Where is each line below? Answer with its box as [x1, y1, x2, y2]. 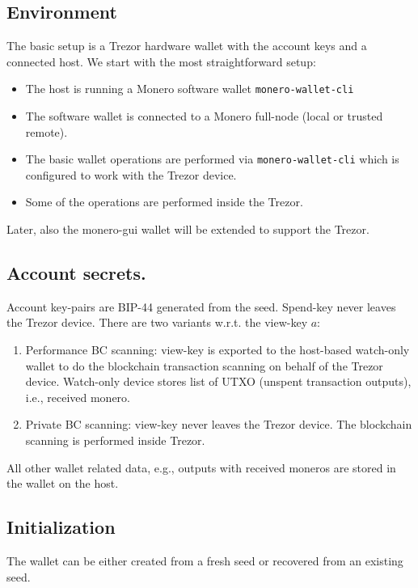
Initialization [6, 514, 116, 539]
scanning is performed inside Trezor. [25, 432, 205, 449]
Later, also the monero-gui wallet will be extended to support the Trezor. [6, 221, 369, 238]
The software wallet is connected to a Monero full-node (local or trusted [25, 108, 383, 125]
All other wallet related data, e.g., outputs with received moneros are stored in [6, 459, 396, 476]
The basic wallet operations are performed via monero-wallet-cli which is [25, 150, 399, 167]
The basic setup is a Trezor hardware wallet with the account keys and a [6, 37, 367, 54]
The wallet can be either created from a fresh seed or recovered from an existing [6, 552, 403, 569]
